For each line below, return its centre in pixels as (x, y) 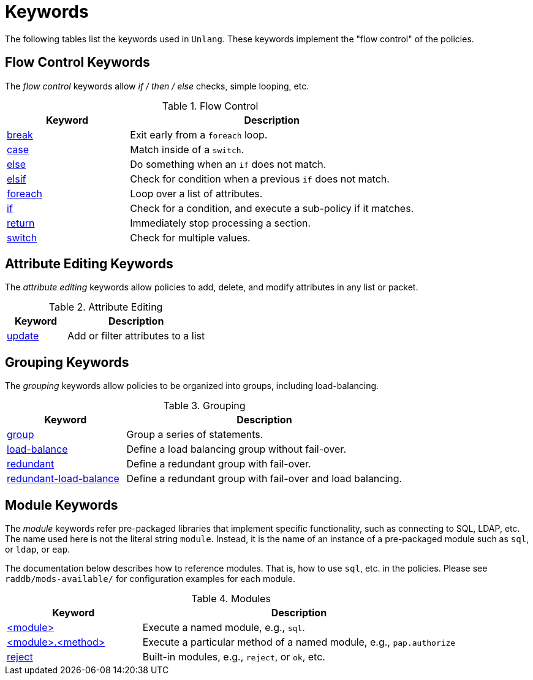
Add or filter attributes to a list (136, 336)
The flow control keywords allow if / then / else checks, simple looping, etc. (157, 86)
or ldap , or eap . (38, 550)
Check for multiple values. (190, 237)
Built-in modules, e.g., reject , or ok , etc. (234, 657)
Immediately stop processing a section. (221, 223)
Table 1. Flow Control (210, 106)
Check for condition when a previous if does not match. (260, 179)
